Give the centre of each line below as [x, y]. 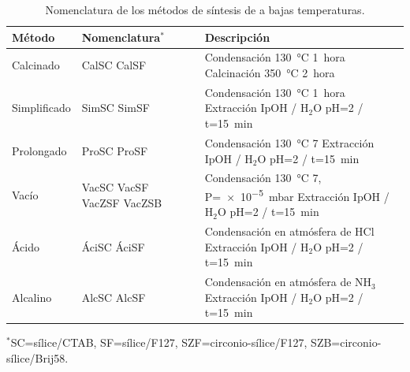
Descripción [237, 37]
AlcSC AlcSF [114, 297]
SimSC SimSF [116, 108]
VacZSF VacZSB [122, 202]
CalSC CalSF [114, 65]
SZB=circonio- [346, 342]
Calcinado [36, 65]
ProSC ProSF [115, 150]
